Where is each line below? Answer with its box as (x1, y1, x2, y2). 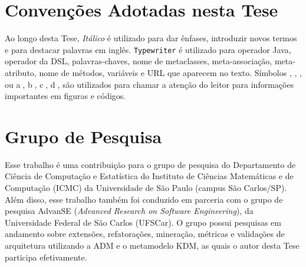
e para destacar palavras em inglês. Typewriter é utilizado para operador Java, (5, 43, 291, 55)
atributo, (5, 66, 37, 78)
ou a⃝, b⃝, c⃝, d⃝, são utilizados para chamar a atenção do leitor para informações (5, 78, 294, 90)
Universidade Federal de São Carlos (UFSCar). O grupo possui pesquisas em (5, 216, 281, 228)
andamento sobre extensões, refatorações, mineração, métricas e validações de (5, 228, 285, 240)
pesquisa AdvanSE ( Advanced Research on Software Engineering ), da (5, 205, 254, 217)
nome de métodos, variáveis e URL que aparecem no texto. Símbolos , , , (39, 66, 302, 78)
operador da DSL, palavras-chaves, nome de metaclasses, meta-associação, (5, 55, 272, 67)
